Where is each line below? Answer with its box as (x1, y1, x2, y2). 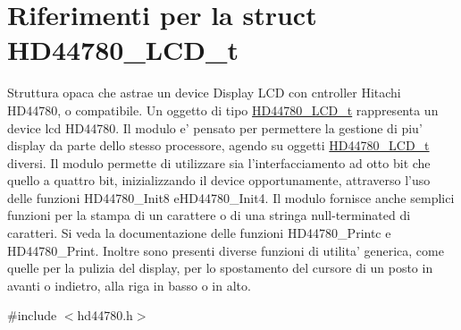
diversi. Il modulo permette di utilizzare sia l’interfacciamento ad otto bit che (7, 153, 431, 172)
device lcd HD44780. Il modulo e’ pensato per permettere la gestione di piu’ (7, 118, 423, 137)
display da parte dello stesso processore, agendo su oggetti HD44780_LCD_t (7, 136, 430, 155)
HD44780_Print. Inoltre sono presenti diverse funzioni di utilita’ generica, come (7, 241, 444, 259)
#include (7, 306, 57, 325)
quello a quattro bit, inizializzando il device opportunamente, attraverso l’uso (7, 171, 431, 190)
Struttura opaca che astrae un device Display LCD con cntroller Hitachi (7, 83, 401, 102)
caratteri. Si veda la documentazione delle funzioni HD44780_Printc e (7, 224, 391, 242)
